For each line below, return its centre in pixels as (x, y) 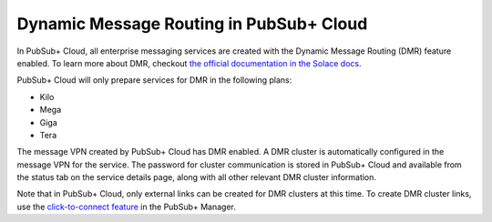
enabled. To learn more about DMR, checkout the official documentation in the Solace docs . (189, 63)
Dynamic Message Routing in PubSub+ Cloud (192, 24)
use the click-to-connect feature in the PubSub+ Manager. (127, 207)
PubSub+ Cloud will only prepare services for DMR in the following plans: (154, 80)
